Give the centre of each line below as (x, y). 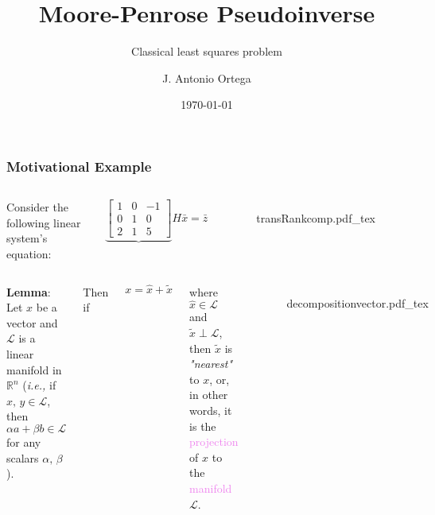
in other (209, 395)
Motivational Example (79, 166)
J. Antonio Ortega (207, 77)
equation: (29, 253)
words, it (211, 410)
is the (203, 426)
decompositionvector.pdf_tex (357, 302)
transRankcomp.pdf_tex (316, 218)
